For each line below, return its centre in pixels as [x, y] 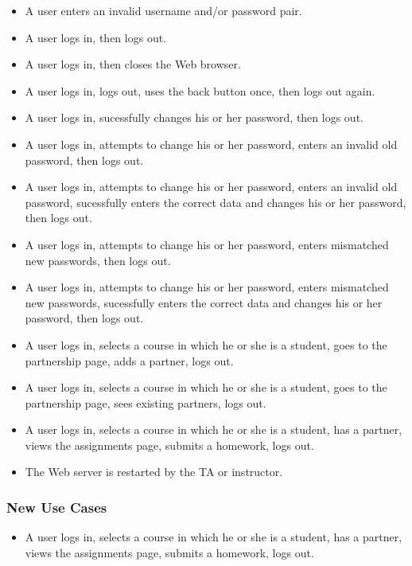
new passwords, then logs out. [98, 260]
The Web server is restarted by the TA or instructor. [154, 472]
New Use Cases [57, 507]
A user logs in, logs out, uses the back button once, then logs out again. [200, 90]
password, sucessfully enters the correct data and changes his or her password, [216, 202]
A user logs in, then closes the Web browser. [133, 64]
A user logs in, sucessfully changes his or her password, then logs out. [194, 117]
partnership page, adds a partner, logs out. [129, 360]
